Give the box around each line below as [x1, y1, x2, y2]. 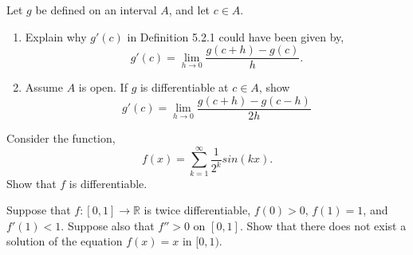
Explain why [25, 28, 87, 45]
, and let [168, 2, 210, 18]
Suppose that [6, 202, 71, 218]
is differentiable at [140, 79, 229, 96]
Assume [25, 79, 63, 96]
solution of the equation [6, 233, 123, 249]
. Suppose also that [61, 217, 155, 233]
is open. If [78, 79, 128, 96]
